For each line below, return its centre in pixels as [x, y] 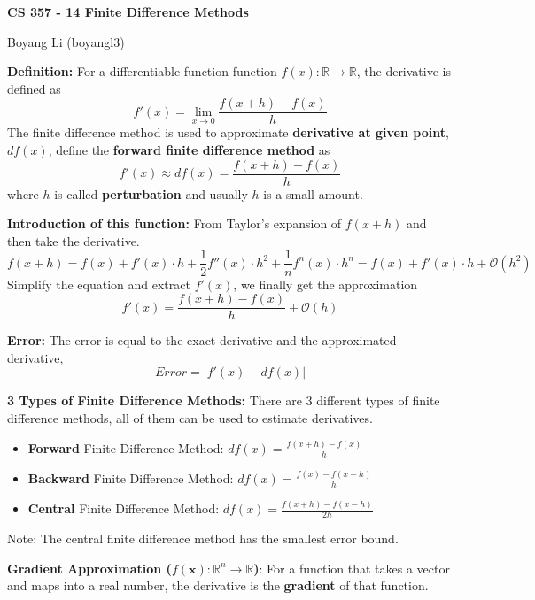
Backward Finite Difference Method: [131, 478]
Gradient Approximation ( [89, 568]
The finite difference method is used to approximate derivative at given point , [228, 132]
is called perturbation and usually [151, 193]
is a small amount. [313, 193]
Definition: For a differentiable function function [142, 71]
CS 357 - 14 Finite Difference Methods [128, 12]
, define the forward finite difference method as [189, 150]
